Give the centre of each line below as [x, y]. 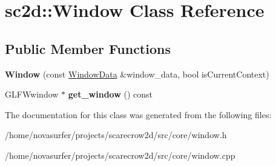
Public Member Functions [88, 48]
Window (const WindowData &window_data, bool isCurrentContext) [137, 74]
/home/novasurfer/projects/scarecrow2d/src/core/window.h [116, 135]
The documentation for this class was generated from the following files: [138, 114]
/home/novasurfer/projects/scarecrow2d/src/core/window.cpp [120, 155]
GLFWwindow [32, 94]
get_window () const [110, 94]
